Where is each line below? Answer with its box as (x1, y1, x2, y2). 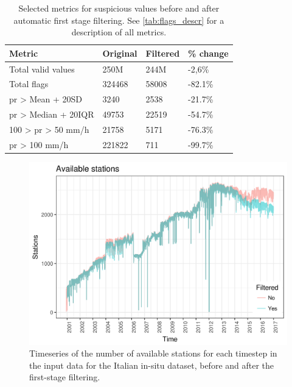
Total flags (9, 77, 49, 90)
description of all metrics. (71, 26, 167, 38)
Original (102, 46, 137, 59)
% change (188, 46, 229, 59)
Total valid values (9, 62, 75, 75)
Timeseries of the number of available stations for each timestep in (29, 347, 277, 360)
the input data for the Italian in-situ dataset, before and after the (29, 358, 274, 371)
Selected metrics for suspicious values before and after (18, 2, 220, 14)
